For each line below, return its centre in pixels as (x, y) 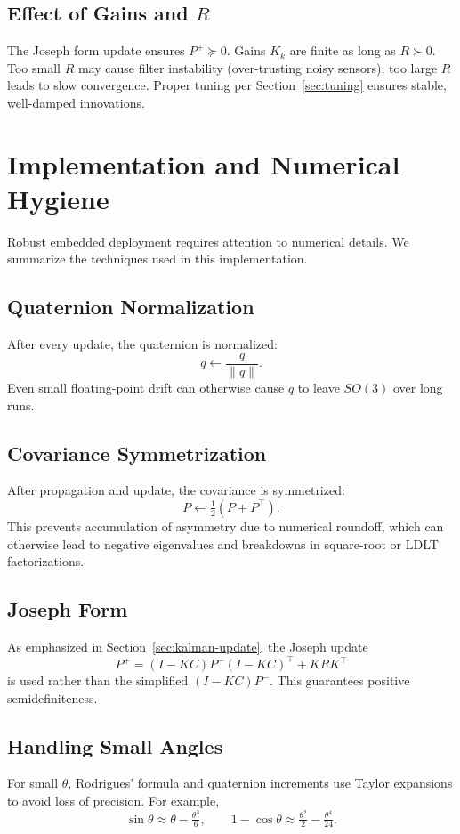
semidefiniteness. (52, 697)
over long (418, 387)
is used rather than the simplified (98, 680)
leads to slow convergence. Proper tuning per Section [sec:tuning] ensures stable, (227, 85)
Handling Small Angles (115, 745)
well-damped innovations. (76, 102)
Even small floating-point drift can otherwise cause (146, 387)
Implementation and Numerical (204, 163)
